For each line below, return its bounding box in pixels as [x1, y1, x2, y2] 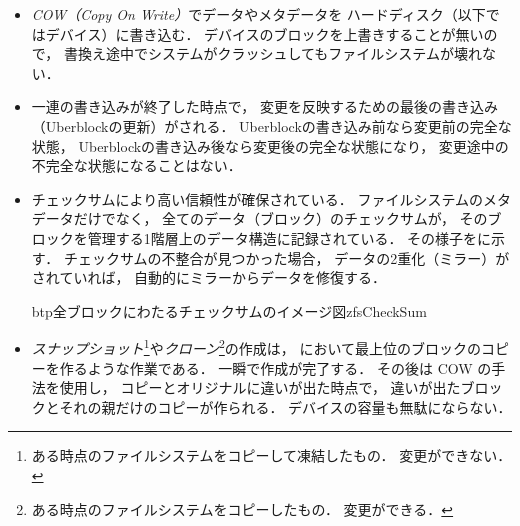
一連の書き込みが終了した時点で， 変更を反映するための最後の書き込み [31, 96, 498, 117]
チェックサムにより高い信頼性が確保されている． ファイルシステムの [31, 188, 484, 209]
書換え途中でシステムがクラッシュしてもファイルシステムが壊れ [63, 43, 482, 64]
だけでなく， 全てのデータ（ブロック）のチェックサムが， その [73, 208, 488, 229]
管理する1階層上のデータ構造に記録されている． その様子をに [87, 227, 492, 248]
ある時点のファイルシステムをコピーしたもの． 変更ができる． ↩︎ [31, 498, 454, 519]
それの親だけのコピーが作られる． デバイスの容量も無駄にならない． [59, 396, 512, 417]
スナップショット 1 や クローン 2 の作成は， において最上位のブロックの [31, 335, 482, 358]
